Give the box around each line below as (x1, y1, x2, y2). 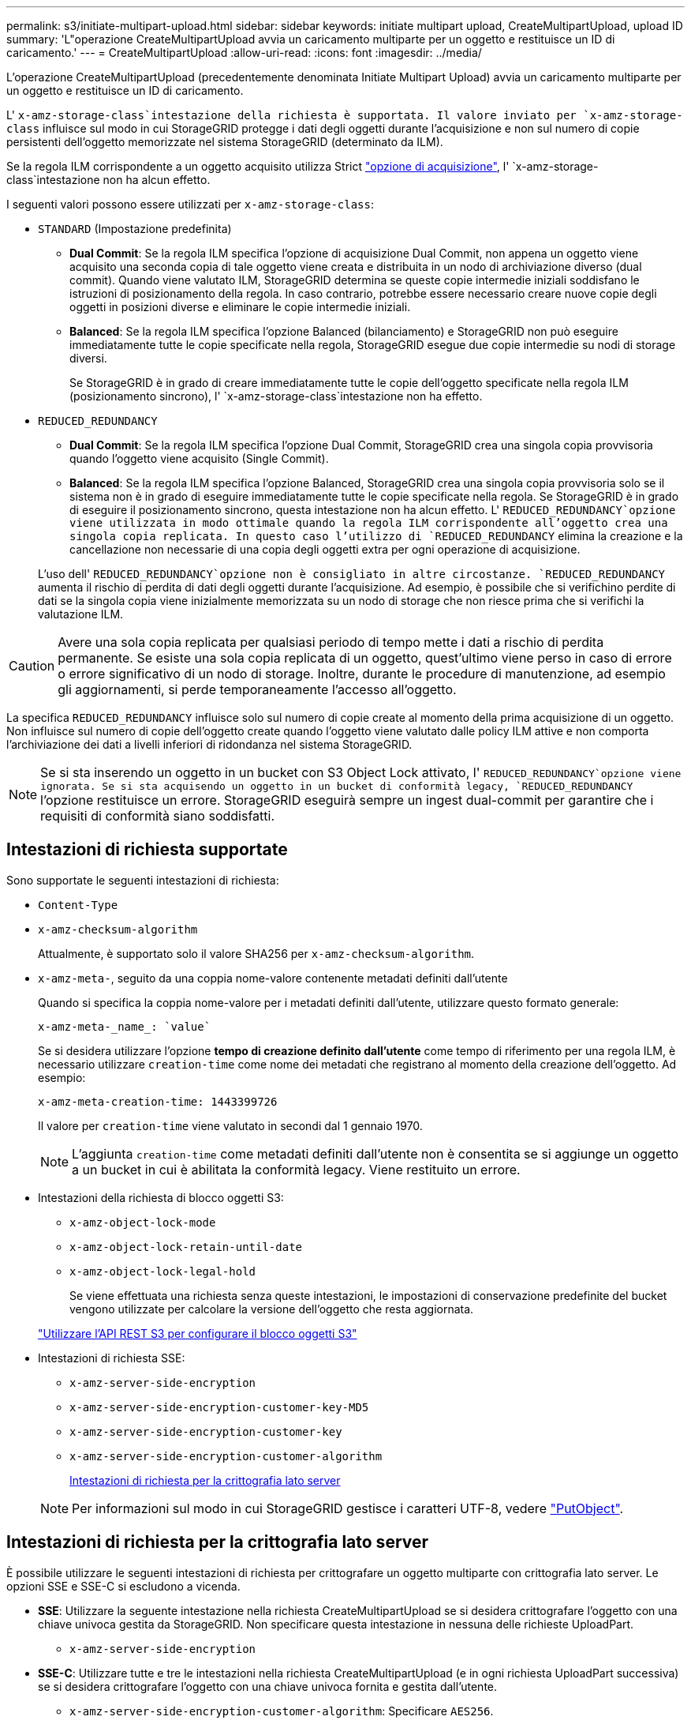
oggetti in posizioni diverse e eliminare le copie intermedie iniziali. (69, 300, 411, 314)
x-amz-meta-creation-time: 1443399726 (38, 1095, 278, 1108)
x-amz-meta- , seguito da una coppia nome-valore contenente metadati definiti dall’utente (38, 971, 508, 985)
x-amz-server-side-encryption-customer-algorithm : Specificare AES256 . (69, 1703, 494, 1718)
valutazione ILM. (38, 607, 124, 621)
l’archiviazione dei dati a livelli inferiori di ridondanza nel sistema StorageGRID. (6, 738, 413, 751)
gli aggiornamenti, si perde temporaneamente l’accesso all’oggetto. (58, 682, 457, 697)
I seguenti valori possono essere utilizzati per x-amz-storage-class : (6, 197, 375, 211)
